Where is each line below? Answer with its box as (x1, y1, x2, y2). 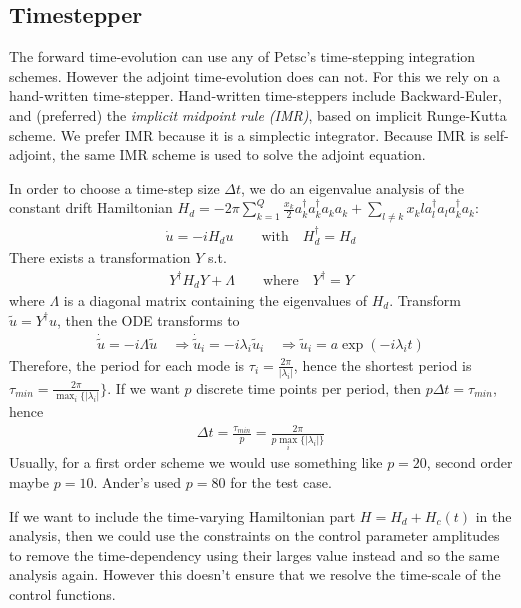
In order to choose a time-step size (9, 177, 220, 198)
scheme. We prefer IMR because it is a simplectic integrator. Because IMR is (9, 124, 480, 145)
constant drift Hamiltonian (9, 197, 173, 218)
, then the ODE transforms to (56, 309, 240, 330)
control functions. (9, 583, 116, 604)
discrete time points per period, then (196, 377, 421, 398)
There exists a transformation (9, 247, 191, 268)
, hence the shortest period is (293, 354, 472, 375)
